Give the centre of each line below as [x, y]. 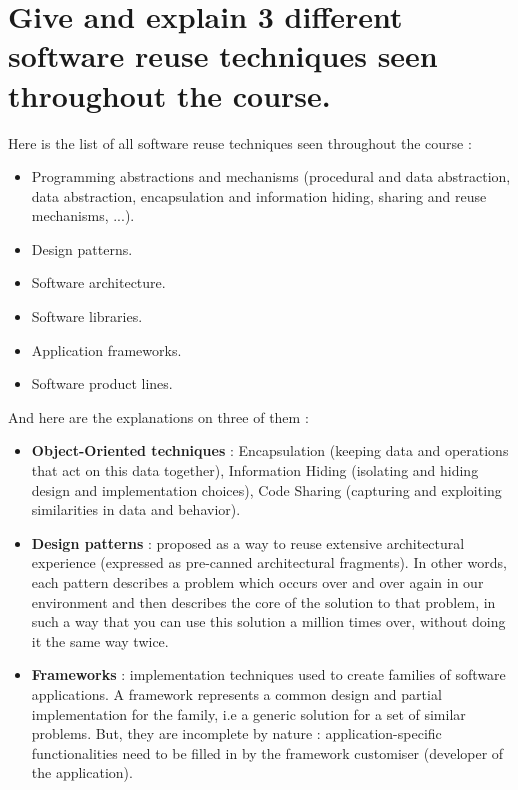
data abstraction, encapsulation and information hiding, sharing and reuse [259, 195]
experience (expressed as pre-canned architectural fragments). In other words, [269, 562]
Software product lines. [102, 383]
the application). [82, 772]
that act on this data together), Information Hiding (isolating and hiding [255, 470]
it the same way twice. [100, 640]
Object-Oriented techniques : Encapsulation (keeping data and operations [270, 450]
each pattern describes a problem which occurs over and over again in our [257, 582]
